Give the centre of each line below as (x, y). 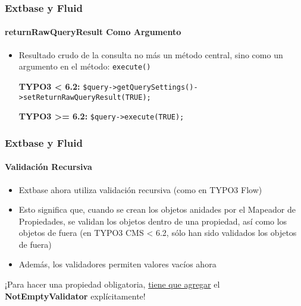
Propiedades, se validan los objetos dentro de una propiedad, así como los (153, 221)
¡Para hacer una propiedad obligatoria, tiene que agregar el (112, 284)
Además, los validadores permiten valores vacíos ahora (117, 264)
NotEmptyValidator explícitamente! (75, 296)
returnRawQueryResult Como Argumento (93, 32)
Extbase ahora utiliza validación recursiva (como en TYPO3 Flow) (140, 189)
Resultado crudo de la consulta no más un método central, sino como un (151, 54)
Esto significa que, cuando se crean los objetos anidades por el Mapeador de (157, 209)
